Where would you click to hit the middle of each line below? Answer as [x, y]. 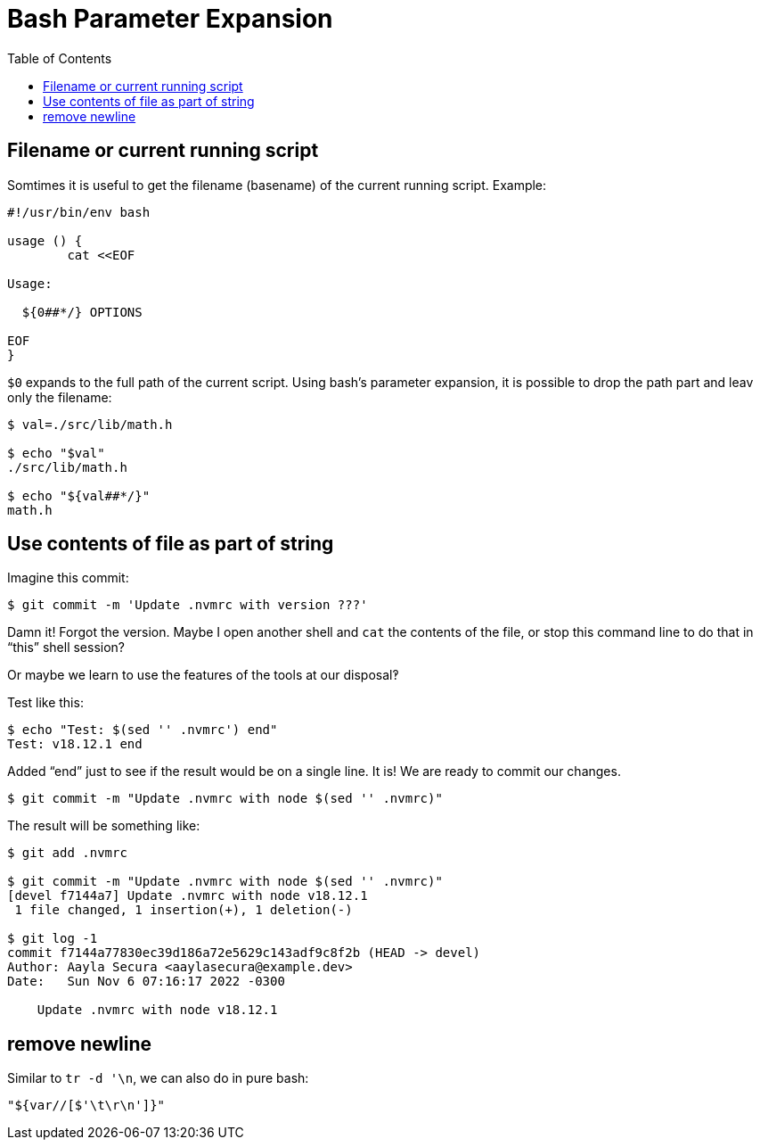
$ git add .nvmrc [67, 853]
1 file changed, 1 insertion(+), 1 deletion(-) [184, 910]
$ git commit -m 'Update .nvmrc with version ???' [188, 605]
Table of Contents [60, 58]
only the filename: [60, 397]
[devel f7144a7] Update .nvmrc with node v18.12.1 [188, 896]
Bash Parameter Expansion [170, 19]
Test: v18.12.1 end [75, 744]
